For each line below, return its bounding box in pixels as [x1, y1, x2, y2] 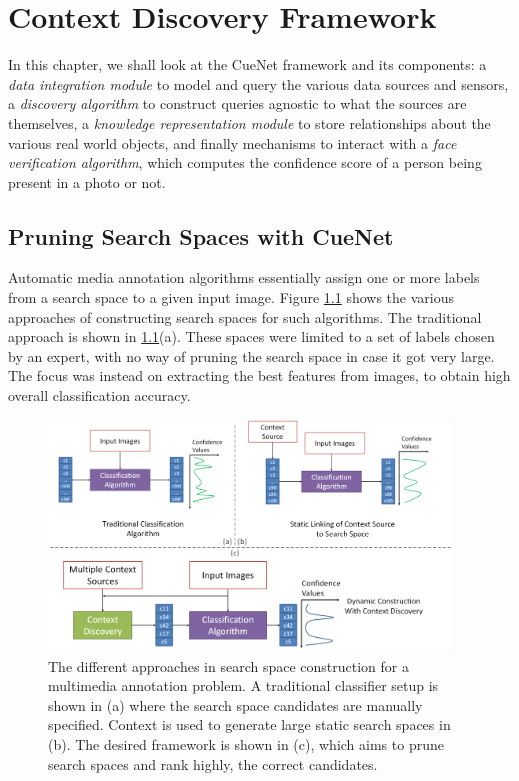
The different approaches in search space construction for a [48, 655, 409, 676]
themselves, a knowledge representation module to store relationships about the [8, 112, 491, 133]
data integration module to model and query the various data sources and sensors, [8, 73, 509, 94]
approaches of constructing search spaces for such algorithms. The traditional [8, 306, 482, 327]
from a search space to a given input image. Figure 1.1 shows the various [8, 287, 454, 308]
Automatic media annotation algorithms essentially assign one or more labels [8, 267, 480, 288]
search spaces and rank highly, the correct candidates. [48, 753, 378, 774]
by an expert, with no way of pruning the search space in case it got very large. [8, 345, 495, 366]
